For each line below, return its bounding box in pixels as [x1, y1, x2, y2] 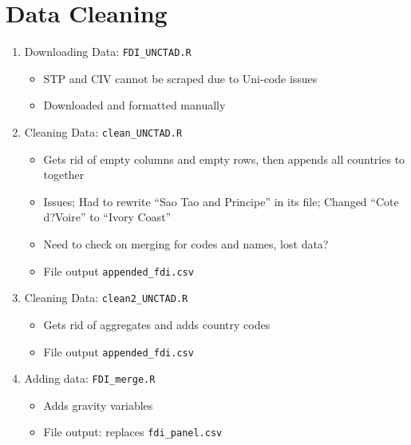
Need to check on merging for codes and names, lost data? [43, 236, 329, 252]
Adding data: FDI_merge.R [24, 370, 156, 387]
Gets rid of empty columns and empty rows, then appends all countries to [43, 150, 405, 167]
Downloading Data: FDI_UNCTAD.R [24, 43, 192, 60]
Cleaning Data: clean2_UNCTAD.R [24, 289, 188, 306]
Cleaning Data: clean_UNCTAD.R [24, 123, 183, 140]
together [43, 166, 85, 183]
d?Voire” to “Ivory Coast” [43, 209, 172, 225]
